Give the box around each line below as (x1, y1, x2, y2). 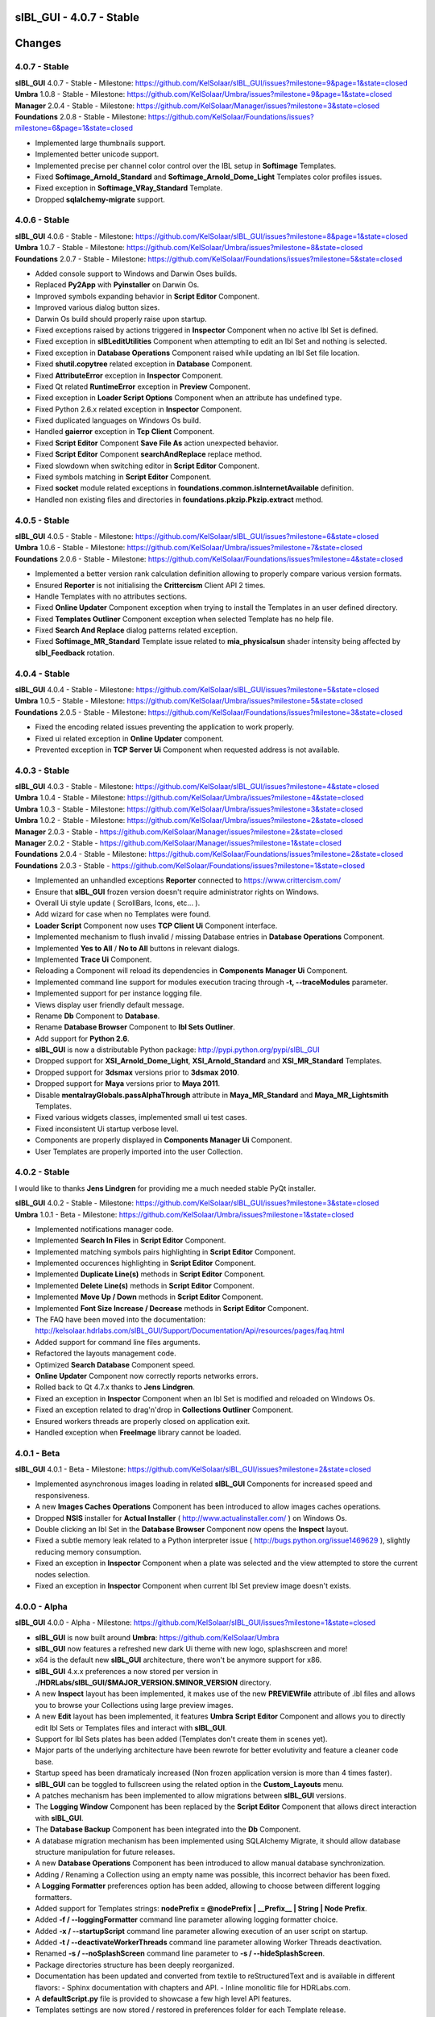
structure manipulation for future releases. (35, 1847, 176, 1856)
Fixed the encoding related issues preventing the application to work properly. (35, 722, 294, 732)
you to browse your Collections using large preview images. (35, 1700, 234, 1710)
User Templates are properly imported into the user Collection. (35, 1146, 243, 1156)
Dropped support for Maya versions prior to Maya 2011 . (35, 1079, 221, 1088)
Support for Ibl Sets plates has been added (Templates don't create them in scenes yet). (35, 1735, 328, 1744)
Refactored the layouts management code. (35, 1348, 176, 1359)
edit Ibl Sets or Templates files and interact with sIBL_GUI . (35, 1723, 227, 1732)
